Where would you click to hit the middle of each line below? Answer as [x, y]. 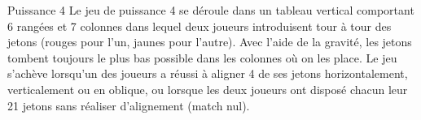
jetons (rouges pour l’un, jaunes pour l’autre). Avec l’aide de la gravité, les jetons [210, 42]
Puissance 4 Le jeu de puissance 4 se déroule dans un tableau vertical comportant [211, 10]
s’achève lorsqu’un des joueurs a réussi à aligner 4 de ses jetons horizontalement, [208, 73]
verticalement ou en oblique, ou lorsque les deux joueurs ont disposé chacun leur [208, 89]
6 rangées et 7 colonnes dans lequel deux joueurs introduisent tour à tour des [200, 26]
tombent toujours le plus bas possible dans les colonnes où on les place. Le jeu [202, 57]
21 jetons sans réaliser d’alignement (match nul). [129, 105]
